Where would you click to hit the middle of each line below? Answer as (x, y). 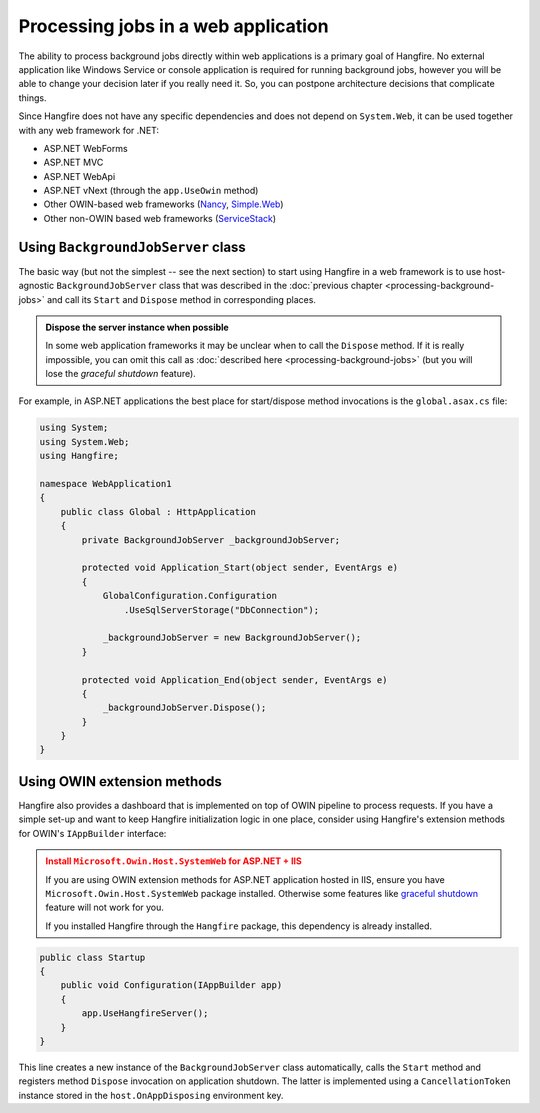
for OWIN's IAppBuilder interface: (92, 833)
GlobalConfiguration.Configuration (189, 596)
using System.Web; (84, 441)
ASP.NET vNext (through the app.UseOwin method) (151, 191)
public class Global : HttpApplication (158, 511)
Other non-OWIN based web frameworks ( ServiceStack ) (160, 218)
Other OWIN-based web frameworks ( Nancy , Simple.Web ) (163, 204)
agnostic (36, 286)
